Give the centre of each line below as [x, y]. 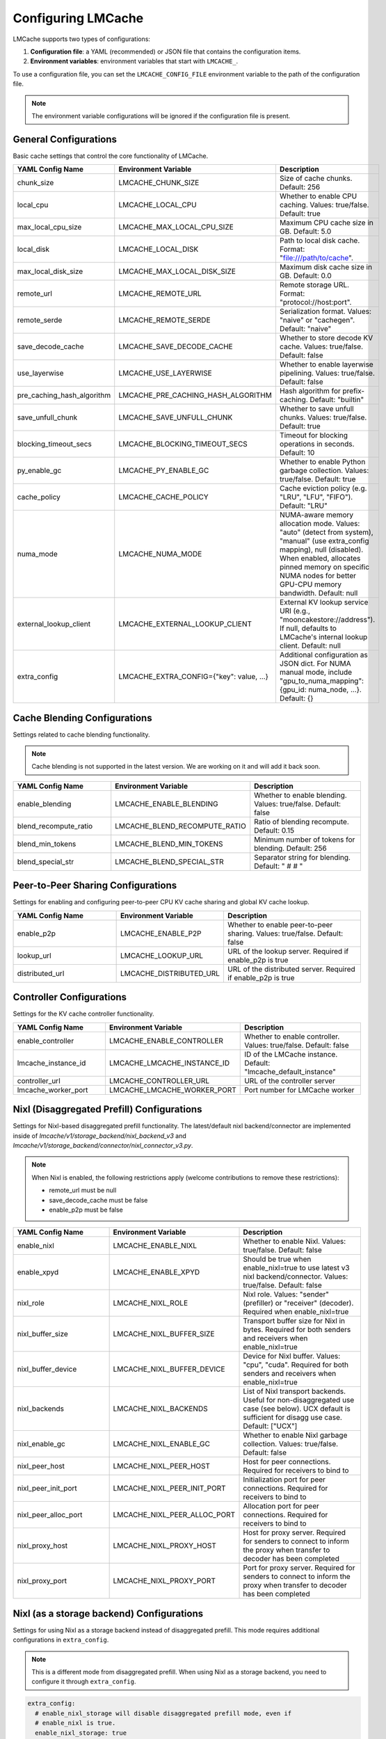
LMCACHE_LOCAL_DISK [159, 249]
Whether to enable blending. [300, 795]
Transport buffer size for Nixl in [294, 1321]
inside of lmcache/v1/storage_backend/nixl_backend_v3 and [100, 1136]
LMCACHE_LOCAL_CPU [158, 205]
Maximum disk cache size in [325, 267]
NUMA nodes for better [318, 576]
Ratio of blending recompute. [301, 822]
